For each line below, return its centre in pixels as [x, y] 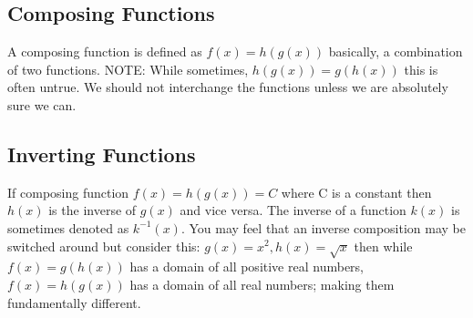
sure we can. [42, 104]
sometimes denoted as [68, 227]
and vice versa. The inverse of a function [293, 210]
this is [421, 69]
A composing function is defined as [105, 51]
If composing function [68, 192]
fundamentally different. [74, 302]
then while [383, 246]
